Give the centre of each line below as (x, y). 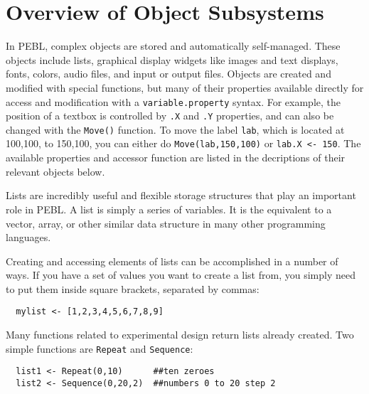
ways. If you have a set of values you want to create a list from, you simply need (181, 275)
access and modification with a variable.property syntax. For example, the (173, 101)
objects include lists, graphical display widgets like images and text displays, (172, 59)
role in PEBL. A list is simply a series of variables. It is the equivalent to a (169, 209)
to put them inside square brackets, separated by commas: (133, 288)
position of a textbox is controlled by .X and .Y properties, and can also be (170, 116)
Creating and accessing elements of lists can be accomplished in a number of (172, 261)
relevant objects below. (55, 171)
